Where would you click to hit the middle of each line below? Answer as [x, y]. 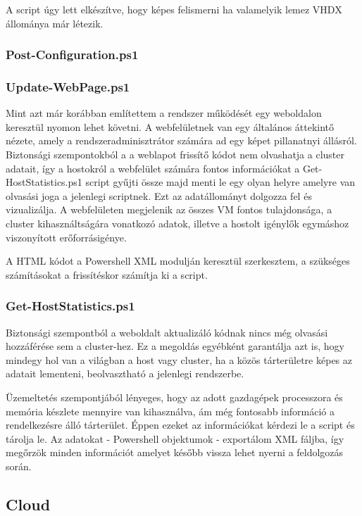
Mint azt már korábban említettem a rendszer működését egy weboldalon [164, 113]
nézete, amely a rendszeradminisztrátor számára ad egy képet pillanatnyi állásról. [181, 140]
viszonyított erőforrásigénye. [66, 237]
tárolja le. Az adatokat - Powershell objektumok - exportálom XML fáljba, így [175, 438]
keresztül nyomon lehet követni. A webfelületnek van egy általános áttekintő [170, 126]
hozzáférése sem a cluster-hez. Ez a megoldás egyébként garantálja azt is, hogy [175, 346]
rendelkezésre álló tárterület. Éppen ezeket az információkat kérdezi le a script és [180, 425]
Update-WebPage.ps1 [68, 86]
